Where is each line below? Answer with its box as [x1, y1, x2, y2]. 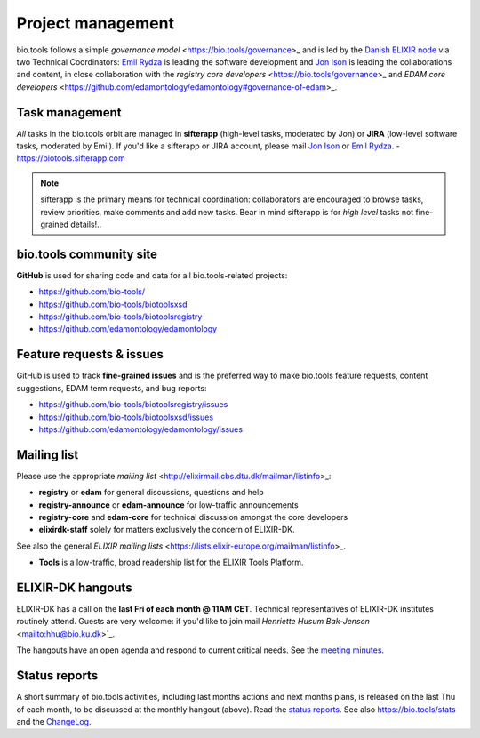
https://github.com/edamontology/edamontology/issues [38, 423, 244, 435]
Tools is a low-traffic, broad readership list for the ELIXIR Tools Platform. [38, 557, 304, 568]
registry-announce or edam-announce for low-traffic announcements [38, 499, 299, 510]
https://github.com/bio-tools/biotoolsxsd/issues [38, 412, 213, 422]
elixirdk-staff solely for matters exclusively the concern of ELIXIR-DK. [38, 525, 295, 535]
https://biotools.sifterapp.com [16, 153, 125, 164]
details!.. [70, 219, 102, 229]
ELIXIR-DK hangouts [16, 580, 132, 595]
